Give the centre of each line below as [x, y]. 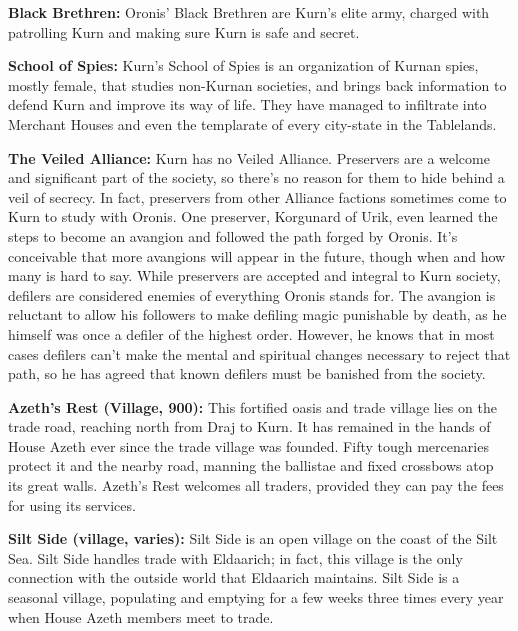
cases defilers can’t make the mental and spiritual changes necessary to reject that [259, 353]
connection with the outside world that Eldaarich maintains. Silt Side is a [234, 577]
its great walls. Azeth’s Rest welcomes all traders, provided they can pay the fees [256, 485]
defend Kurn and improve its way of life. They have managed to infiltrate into [247, 104]
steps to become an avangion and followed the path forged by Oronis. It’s [233, 235]
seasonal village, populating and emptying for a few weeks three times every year [256, 597]
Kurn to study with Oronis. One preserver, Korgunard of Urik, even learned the [253, 216]
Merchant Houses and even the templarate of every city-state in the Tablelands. [252, 123]
